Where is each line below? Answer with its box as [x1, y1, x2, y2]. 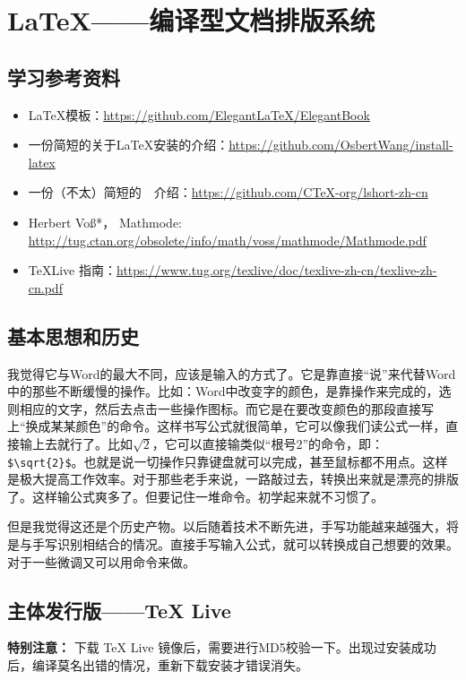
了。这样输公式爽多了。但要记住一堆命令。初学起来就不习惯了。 [7, 486, 384, 505]
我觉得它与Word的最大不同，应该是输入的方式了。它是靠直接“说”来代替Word [7, 364, 456, 383]
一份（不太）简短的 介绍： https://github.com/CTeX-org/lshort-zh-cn [28, 183, 428, 202]
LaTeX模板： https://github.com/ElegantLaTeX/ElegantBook [28, 105, 370, 124]
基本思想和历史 [7, 322, 139, 349]
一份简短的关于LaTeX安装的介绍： [28, 135, 229, 154]
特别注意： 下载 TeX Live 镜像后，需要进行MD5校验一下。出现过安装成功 [7, 638, 436, 657]
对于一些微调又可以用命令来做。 [7, 552, 195, 571]
